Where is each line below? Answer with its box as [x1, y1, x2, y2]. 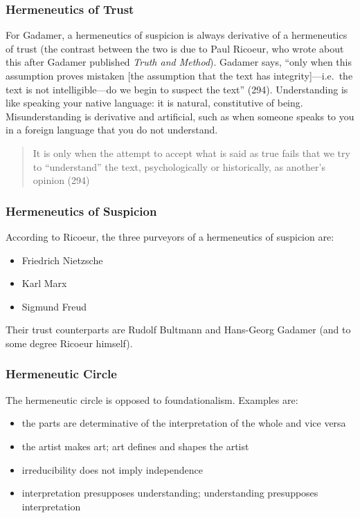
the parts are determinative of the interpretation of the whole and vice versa [21, 416, 346, 430]
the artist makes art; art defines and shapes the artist [21, 438, 249, 453]
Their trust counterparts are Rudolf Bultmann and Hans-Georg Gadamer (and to [6, 322, 351, 337]
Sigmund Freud [21, 299, 87, 313]
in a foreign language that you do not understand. [6, 122, 218, 137]
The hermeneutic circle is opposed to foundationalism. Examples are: [6, 392, 298, 407]
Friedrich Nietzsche [21, 252, 103, 267]
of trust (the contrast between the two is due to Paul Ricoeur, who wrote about [6, 41, 344, 55]
